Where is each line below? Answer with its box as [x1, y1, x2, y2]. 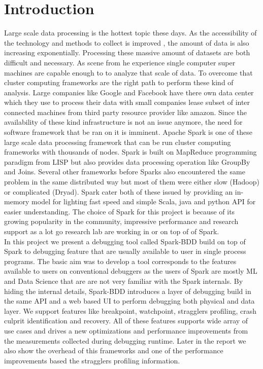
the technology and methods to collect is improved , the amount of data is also [4, 37, 249, 48]
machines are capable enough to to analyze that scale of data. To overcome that [4, 67, 253, 78]
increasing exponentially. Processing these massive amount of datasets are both [4, 47, 250, 58]
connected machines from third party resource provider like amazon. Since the [4, 106, 247, 117]
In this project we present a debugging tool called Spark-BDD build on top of [4, 236, 246, 246]
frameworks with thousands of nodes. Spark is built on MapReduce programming [4, 146, 257, 157]
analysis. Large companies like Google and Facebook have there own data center [4, 87, 254, 97]
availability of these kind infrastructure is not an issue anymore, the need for [4, 117, 243, 127]
